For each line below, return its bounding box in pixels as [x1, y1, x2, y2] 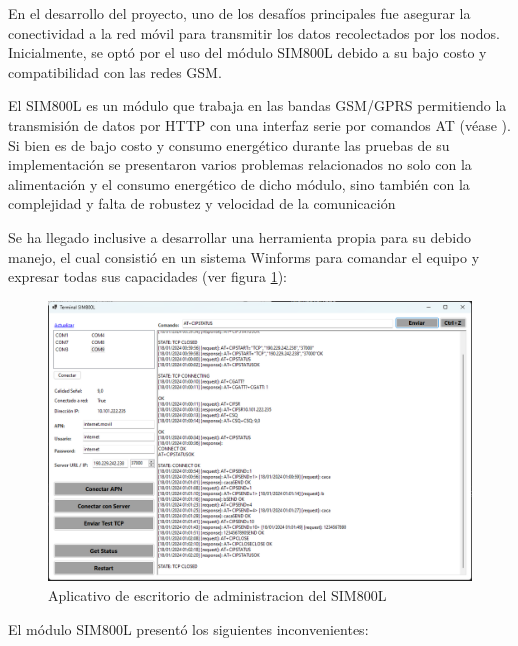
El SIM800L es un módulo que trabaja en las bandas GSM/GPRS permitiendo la [8, 95, 507, 116]
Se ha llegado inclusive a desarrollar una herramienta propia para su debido [8, 226, 471, 247]
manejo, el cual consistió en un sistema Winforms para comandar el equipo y [8, 246, 480, 267]
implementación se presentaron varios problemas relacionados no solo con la [8, 154, 472, 175]
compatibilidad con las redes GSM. [8, 61, 222, 82]
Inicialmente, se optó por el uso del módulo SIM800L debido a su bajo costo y [8, 42, 487, 63]
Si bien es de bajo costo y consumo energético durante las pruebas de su [8, 134, 450, 155]
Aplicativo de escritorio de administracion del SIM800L [48, 585, 387, 606]
